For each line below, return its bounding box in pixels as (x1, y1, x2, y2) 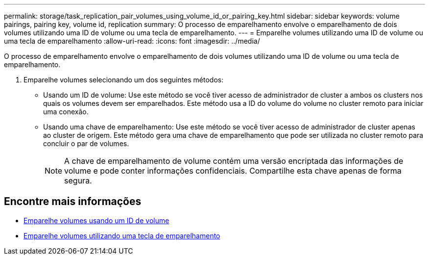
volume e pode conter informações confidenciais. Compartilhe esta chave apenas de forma (64, 166, 402, 176)
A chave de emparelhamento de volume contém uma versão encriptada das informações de (64, 156, 404, 166)
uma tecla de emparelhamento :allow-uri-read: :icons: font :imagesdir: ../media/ (4, 37, 260, 45)
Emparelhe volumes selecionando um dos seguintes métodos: (24, 76, 224, 84)
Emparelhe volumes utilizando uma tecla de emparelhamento (24, 231, 220, 240)
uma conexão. (43, 107, 89, 116)
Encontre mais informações (4, 195, 142, 208)
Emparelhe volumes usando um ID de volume (24, 216, 169, 225)
